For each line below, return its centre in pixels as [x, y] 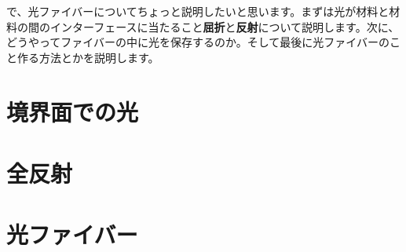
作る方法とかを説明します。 [88, 57]
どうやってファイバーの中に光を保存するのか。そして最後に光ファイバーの [198, 42]
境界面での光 [73, 111]
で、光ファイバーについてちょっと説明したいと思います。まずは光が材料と [198, 11]
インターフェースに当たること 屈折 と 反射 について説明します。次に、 [225, 26]
